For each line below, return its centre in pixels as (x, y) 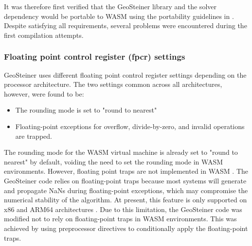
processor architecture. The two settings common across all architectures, (113, 84)
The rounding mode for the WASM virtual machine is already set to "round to (121, 152)
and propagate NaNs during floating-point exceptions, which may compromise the (126, 190)
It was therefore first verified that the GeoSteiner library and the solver (110, 6)
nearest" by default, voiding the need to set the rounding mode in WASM (114, 161)
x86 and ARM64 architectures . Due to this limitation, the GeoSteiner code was (123, 209)
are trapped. (34, 136)
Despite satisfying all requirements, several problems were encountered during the (126, 25)
